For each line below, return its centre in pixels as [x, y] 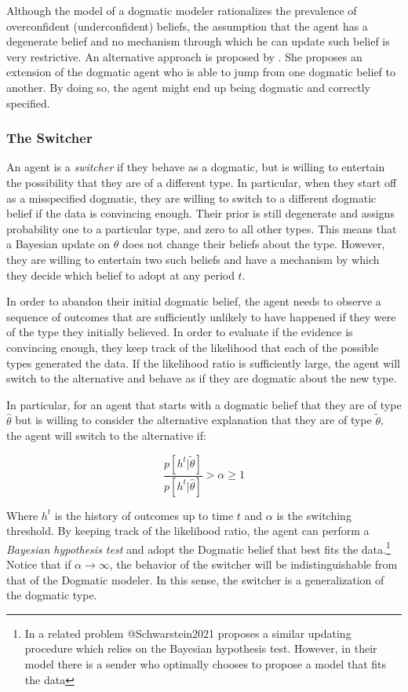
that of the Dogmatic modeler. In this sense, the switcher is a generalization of [195, 579]
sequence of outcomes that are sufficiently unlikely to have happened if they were [201, 316]
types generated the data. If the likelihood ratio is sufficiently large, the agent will [204, 362]
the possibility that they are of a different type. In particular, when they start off [202, 182]
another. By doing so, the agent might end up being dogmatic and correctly [188, 87]
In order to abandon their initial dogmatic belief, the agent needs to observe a [194, 301]
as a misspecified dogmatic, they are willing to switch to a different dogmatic [191, 198]
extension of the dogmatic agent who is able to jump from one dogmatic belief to [201, 72]
